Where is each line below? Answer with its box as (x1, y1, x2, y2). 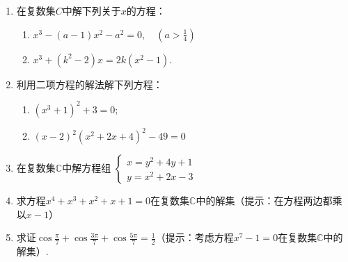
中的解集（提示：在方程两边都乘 (196, 193, 342, 208)
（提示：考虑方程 (155, 230, 234, 245)
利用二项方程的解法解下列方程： (16, 76, 163, 91)
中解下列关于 (62, 3, 121, 17)
